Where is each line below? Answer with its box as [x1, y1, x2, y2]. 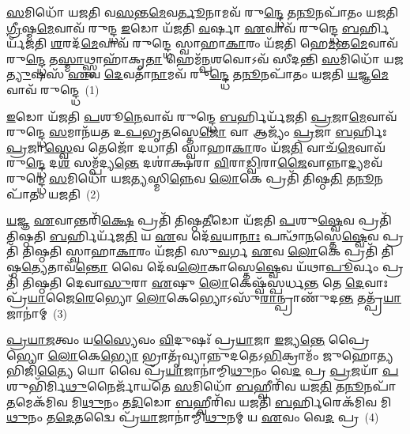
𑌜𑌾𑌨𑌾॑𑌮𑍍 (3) [6, 304, 67, 321]
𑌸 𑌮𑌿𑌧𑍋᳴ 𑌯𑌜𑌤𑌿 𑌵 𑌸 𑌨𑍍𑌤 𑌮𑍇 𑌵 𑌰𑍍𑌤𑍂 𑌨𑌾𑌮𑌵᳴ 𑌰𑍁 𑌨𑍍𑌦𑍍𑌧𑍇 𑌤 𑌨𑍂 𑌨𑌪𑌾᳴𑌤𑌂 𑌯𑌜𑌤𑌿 [6, 4, 399, 20]
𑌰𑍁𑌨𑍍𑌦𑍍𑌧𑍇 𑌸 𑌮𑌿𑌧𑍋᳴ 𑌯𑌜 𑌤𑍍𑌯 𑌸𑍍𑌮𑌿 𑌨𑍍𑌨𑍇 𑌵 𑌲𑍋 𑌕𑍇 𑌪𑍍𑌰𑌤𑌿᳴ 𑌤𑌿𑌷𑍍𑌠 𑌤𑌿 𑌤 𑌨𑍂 [6, 169, 374, 186]
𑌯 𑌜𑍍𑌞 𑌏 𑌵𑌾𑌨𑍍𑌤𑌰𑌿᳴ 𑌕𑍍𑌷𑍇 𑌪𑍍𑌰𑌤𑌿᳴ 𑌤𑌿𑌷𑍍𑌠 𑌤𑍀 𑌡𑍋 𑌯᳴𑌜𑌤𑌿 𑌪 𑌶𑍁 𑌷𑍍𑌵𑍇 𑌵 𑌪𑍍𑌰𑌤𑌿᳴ [6, 212, 392, 228]
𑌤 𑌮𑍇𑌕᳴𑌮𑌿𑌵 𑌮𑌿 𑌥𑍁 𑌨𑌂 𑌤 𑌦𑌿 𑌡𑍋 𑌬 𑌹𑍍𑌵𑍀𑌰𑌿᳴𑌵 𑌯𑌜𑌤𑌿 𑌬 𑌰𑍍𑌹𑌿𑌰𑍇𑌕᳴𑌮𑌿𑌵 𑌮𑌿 [6, 393, 392, 409]
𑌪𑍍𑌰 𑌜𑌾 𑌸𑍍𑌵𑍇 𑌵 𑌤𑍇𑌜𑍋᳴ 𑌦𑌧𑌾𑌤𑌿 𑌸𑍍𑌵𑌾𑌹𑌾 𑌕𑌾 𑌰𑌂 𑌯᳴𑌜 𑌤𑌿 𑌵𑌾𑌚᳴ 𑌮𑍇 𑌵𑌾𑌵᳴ [6, 138, 386, 155]
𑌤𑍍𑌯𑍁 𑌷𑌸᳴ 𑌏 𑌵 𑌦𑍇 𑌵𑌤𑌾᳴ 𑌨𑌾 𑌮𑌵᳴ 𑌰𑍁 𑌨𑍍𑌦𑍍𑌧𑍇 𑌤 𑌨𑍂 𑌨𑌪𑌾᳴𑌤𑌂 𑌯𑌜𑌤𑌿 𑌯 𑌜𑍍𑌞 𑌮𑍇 [6, 66, 389, 82]
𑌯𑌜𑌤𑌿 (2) [48, 185, 100, 202]
